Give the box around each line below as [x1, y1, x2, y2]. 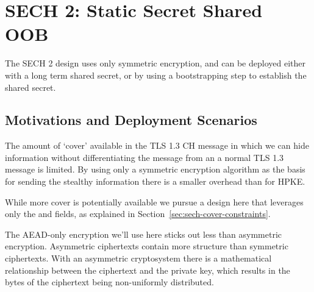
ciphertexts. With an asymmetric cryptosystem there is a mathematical [5, 252, 272, 265]
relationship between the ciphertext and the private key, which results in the [5, 263, 290, 276]
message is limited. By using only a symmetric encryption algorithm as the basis [5, 163, 305, 176]
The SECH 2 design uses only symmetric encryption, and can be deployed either [5, 57, 305, 69]
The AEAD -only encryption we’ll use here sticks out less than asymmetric [5, 227, 282, 240]
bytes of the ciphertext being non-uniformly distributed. [5, 276, 214, 288]
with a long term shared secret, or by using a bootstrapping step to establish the [5, 68, 307, 81]
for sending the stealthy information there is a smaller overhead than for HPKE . [5, 175, 305, 188]
